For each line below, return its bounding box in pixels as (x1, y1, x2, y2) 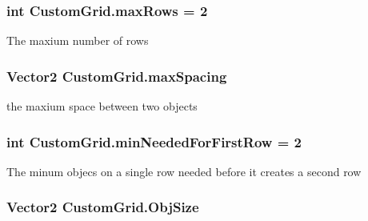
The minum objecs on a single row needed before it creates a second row (6, 163, 362, 179)
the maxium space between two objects (6, 98, 198, 115)
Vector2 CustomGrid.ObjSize (6, 197, 199, 217)
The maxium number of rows (6, 32, 149, 49)
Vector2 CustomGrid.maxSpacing (6, 66, 227, 86)
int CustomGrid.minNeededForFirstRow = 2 (6, 131, 302, 151)
